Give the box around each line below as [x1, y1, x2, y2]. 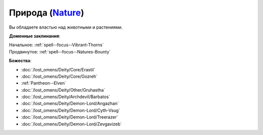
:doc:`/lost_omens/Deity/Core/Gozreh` [21, 73, 98, 79]
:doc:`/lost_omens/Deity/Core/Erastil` [21, 67, 95, 72]
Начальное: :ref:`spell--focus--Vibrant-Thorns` [9, 42, 104, 48]
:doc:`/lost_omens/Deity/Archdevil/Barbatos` [21, 94, 111, 100]
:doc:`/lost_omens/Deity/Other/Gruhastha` [21, 87, 106, 93]
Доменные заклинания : [9, 33, 60, 39]
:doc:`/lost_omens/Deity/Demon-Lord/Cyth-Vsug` [21, 107, 120, 113]
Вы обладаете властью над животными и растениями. [9, 24, 123, 30]
